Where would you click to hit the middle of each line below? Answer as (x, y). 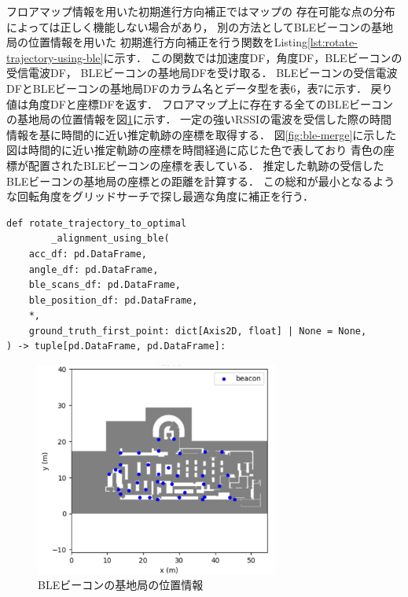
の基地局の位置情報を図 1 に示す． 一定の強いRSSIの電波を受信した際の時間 (199, 119)
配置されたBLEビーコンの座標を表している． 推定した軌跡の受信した (206, 165)
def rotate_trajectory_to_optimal (97, 223)
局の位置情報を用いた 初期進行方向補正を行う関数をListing (157, 42)
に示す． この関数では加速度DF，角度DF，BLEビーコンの (253, 57)
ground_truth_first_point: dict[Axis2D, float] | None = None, (198, 331)
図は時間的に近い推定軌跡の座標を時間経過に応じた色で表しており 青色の (195, 150)
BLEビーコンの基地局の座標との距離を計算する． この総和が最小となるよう (201, 181)
